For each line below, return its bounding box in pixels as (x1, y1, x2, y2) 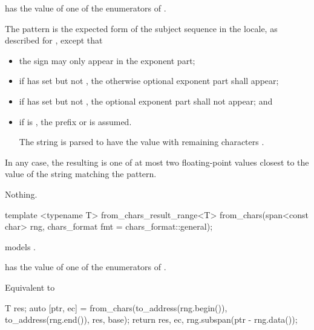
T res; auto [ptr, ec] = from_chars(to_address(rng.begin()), (5, 301, 227, 314)
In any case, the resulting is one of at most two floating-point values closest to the (5, 155, 309, 168)
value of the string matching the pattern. (5, 167, 157, 180)
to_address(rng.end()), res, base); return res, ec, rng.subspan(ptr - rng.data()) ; (5, 313, 298, 326)
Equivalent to (5, 280, 55, 293)
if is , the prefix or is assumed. (19, 115, 132, 128)
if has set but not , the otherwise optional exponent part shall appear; (19, 74, 279, 87)
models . (5, 240, 36, 253)
